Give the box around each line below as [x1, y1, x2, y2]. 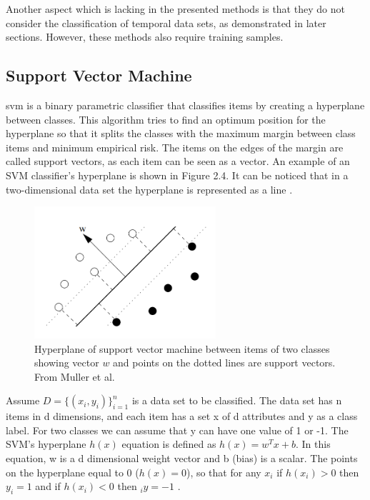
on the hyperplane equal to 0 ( [6, 464, 139, 479]
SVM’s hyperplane [6, 436, 86, 451]
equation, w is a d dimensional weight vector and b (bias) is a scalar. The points [6, 451, 358, 466]
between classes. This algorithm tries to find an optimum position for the [6, 111, 326, 126]
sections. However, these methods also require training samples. [6, 29, 284, 44]
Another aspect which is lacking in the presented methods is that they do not [6, 1, 345, 16]
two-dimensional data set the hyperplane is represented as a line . [6, 181, 293, 196]
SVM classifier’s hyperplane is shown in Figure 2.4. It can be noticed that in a [6, 167, 349, 182]
